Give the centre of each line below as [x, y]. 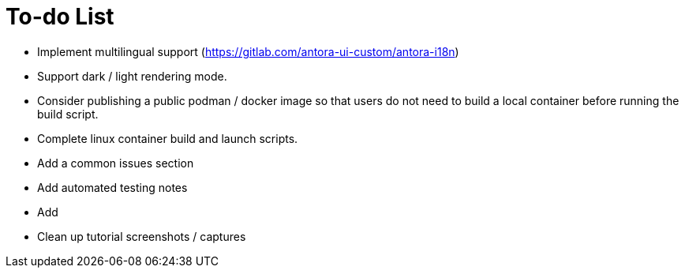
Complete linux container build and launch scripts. [168, 138]
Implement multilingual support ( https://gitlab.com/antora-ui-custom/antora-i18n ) [248, 51]
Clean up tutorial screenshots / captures [142, 236]
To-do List [60, 17]
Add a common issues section [116, 163]
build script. [68, 114]
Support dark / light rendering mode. [132, 76]
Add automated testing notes [112, 187]
